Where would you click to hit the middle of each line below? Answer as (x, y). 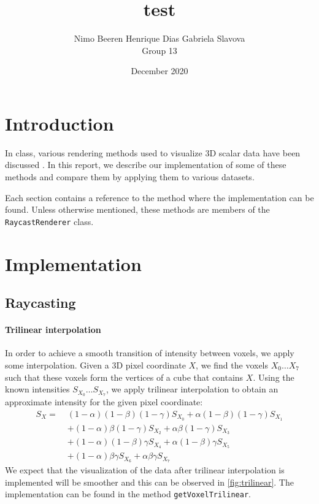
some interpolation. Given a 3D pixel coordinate (95, 365)
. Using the (274, 377)
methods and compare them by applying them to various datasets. (130, 177)
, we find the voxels (232, 365)
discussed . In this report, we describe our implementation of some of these (146, 165)
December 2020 (159, 71)
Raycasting (40, 303)
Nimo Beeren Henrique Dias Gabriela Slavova (159, 38)
